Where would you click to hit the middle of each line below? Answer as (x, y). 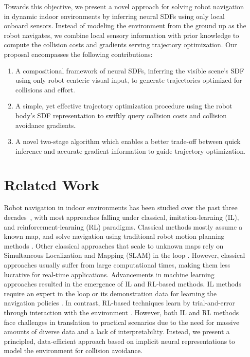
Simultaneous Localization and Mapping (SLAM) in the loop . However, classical (125, 255)
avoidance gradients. (45, 125)
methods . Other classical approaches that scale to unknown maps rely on (114, 245)
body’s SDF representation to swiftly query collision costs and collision (121, 115)
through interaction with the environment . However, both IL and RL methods (122, 312)
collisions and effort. (45, 89)
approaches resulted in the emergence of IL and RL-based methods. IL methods (123, 284)
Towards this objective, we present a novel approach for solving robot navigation (124, 6)
